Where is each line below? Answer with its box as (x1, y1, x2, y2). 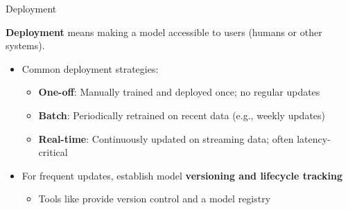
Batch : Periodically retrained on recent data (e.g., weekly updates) (38, 107, 326, 122)
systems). (6, 38, 45, 53)
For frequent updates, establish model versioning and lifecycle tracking (21, 168, 343, 182)
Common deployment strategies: (21, 61, 159, 76)
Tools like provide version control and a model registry (38, 191, 271, 206)
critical (38, 145, 68, 159)
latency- (297, 131, 331, 146)
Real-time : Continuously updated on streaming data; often (38, 131, 294, 146)
